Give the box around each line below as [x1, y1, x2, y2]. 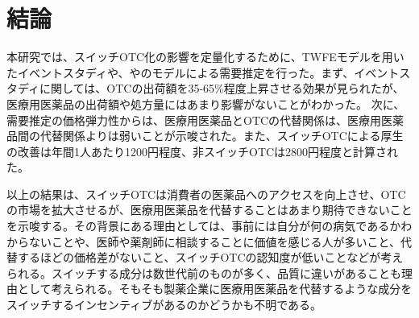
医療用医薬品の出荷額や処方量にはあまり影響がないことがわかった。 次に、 [6, 95, 405, 112]
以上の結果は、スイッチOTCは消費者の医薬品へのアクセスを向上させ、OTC [6, 185, 406, 202]
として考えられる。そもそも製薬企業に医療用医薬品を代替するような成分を [17, 280, 413, 297]
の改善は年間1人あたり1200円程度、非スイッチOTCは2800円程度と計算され [6, 142, 399, 159]
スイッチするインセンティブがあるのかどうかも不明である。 [6, 296, 322, 313]
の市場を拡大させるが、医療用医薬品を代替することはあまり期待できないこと [6, 201, 413, 218]
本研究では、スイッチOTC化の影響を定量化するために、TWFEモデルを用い [6, 48, 404, 65]
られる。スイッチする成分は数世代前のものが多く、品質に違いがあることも [6, 264, 401, 281]
